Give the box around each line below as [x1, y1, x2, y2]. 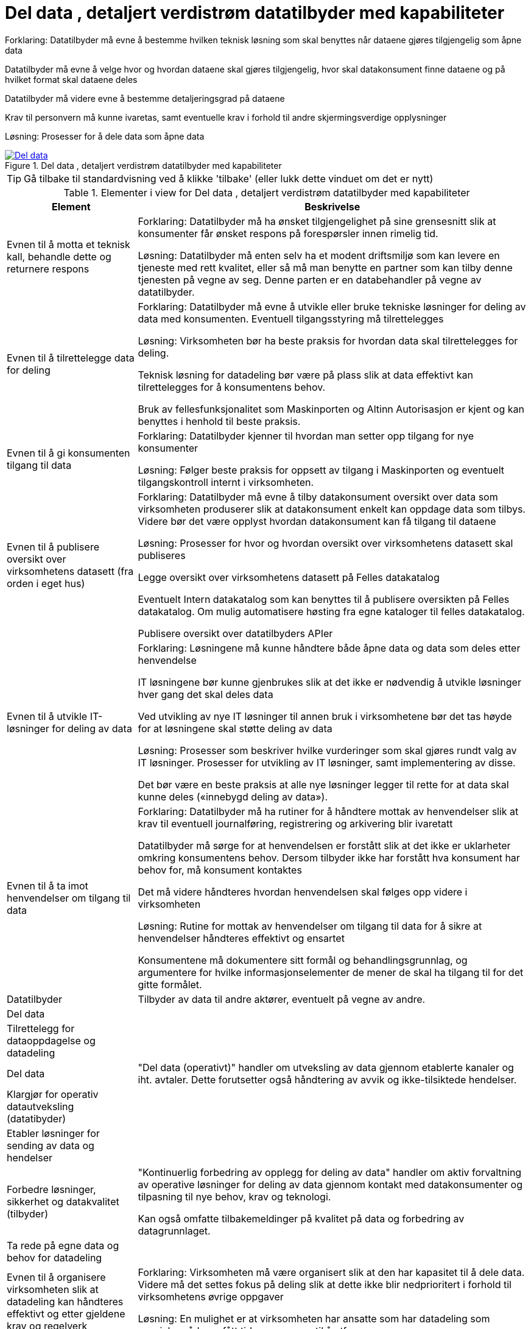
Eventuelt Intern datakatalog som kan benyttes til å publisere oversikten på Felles [138, 593, 510, 605]
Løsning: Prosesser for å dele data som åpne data [5, 130, 205, 141]
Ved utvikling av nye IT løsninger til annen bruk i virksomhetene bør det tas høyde [138, 710, 512, 722]
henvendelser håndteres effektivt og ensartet [138, 932, 345, 944]
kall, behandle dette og [7, 250, 111, 263]
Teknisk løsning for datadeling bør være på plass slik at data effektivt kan [138, 368, 473, 381]
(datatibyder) [7, 1112, 66, 1125]
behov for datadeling [7, 1251, 102, 1264]
